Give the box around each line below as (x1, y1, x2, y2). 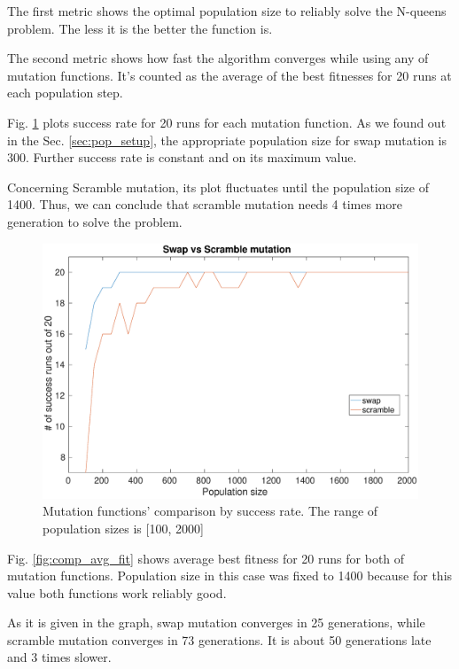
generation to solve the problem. (7, 212, 183, 230)
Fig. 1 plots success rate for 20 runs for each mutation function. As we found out (7, 113, 447, 131)
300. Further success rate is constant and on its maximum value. (7, 148, 357, 167)
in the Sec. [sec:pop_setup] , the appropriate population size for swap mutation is (7, 130, 447, 149)
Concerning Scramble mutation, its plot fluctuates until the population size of (7, 177, 429, 196)
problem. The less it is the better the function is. (7, 19, 273, 37)
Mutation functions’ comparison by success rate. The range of (43, 502, 378, 520)
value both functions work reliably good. (7, 583, 227, 602)
